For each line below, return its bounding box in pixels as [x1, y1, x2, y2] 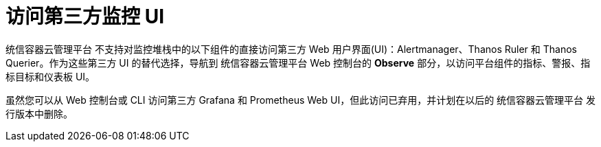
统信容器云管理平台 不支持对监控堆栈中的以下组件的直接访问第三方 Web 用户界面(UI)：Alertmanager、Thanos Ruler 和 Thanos [5, 43, 577, 55]
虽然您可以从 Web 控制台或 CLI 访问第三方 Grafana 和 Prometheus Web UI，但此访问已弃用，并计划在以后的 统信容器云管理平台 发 [5, 93, 596, 106]
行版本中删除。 [5, 107, 73, 120]
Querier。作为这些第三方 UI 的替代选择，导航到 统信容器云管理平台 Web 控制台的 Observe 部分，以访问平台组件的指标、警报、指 [5, 56, 591, 69]
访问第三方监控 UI [5, 5, 164, 28]
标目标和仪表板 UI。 [5, 70, 95, 82]
